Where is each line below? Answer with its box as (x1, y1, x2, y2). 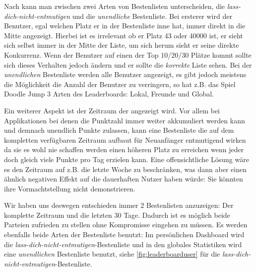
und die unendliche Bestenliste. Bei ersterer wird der (72, 10, 232, 21)
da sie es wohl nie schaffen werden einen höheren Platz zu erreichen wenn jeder (4, 144, 244, 155)
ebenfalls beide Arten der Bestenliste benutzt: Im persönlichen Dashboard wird (4, 229, 245, 240)
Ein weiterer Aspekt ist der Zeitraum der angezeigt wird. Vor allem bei (4, 105, 220, 115)
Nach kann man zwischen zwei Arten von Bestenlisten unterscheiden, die (4, 1, 225, 11)
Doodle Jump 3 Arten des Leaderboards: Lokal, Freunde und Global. (4, 89, 214, 99)
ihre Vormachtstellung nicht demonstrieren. (4, 183, 135, 193)
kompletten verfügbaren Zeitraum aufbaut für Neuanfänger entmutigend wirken (4, 134, 246, 145)
